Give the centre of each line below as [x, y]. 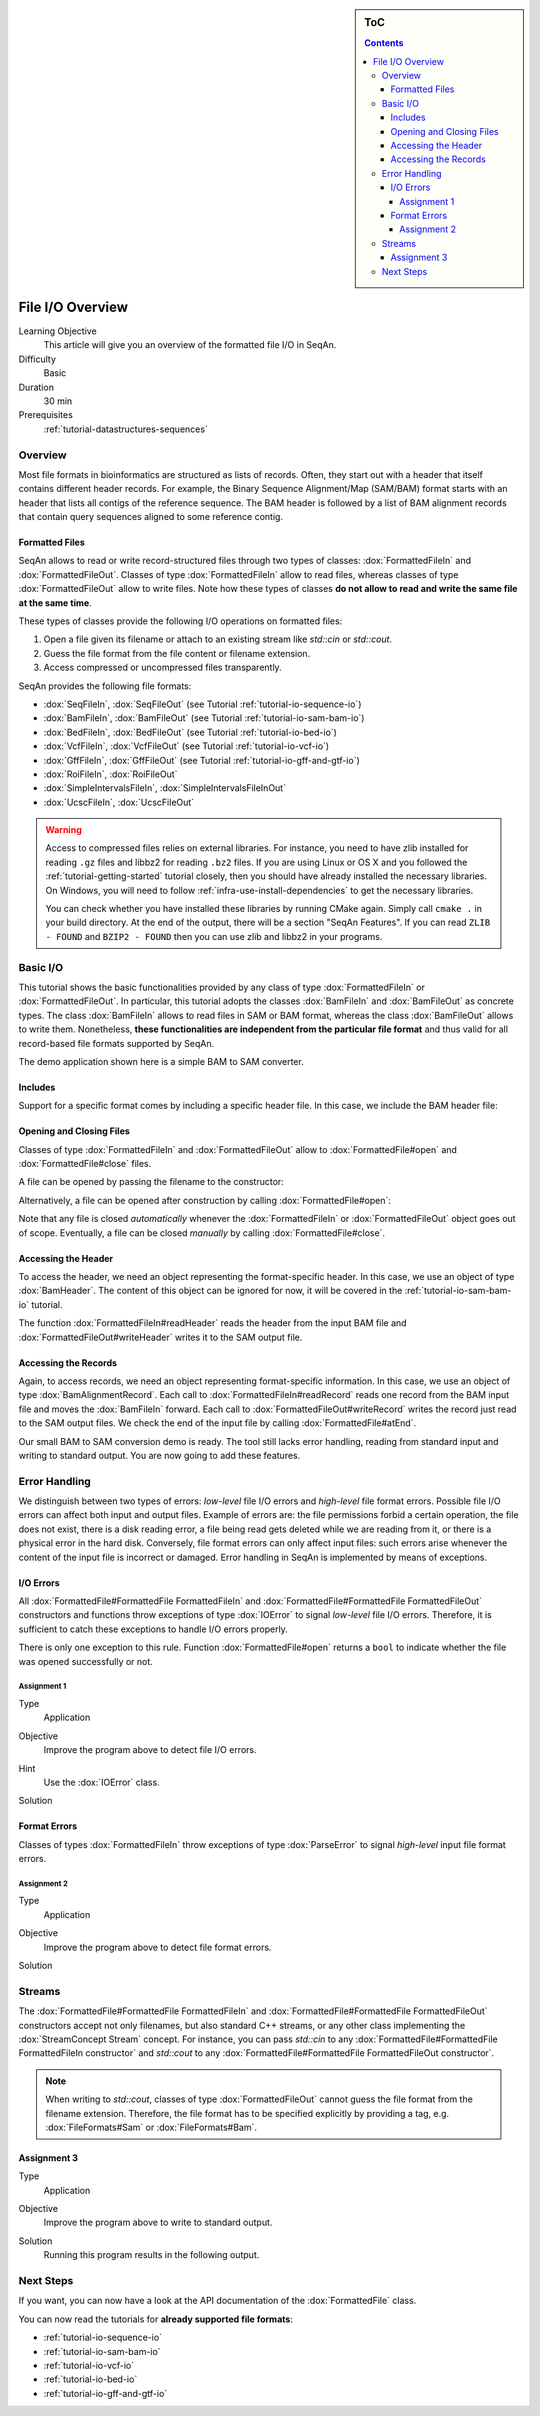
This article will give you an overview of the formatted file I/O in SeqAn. [190, 345]
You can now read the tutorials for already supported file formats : [156, 2319]
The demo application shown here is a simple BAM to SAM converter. [161, 1061]
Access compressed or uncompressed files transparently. [162, 667]
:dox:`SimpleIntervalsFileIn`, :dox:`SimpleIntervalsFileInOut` [165, 788]
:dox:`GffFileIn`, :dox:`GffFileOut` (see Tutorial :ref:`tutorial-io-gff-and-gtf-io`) [201, 760]
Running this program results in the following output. [151, 2255]
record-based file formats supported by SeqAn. [116, 1043]
